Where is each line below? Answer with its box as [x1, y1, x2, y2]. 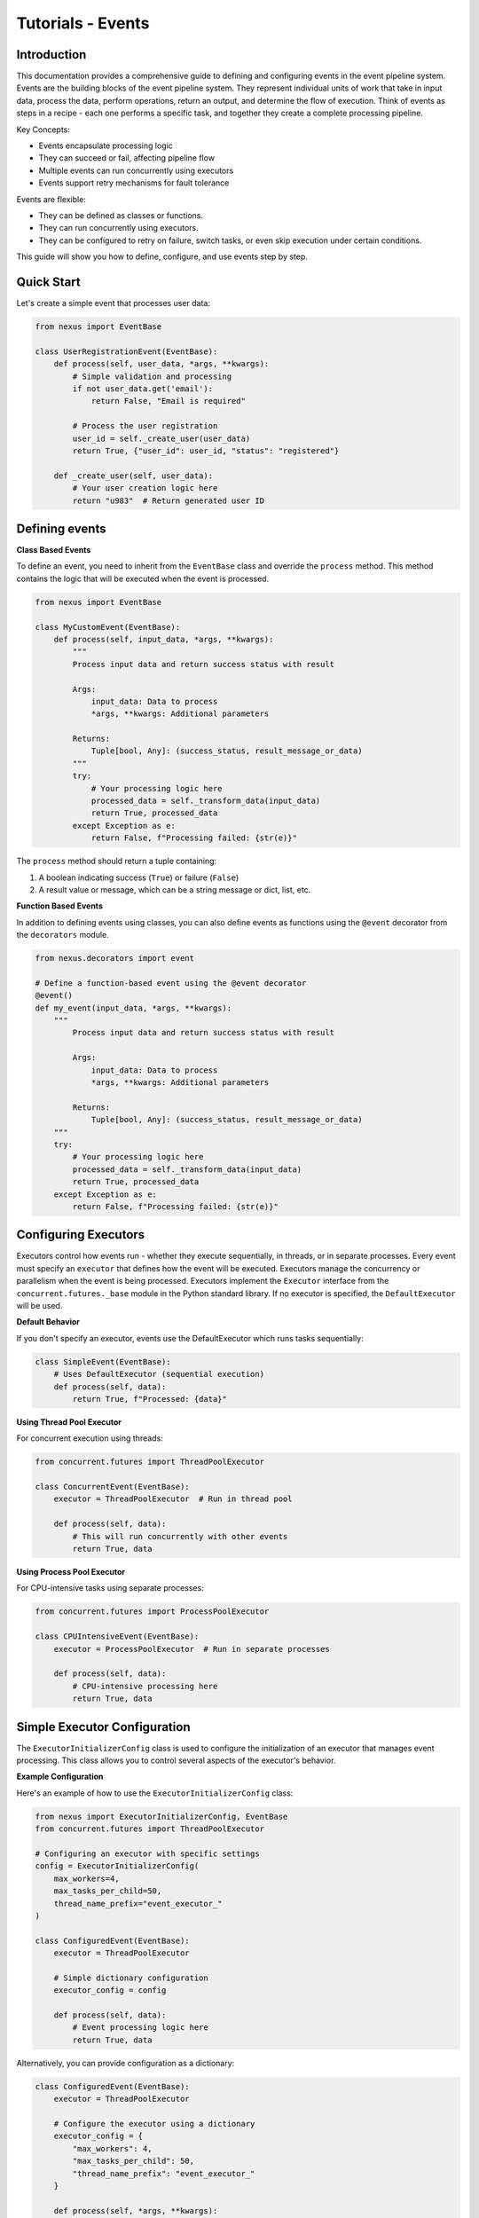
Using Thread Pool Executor [16, 1416, 122, 1428]
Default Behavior [16, 1317, 80, 1327]
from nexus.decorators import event [35, 954, 195, 963]
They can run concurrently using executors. [38, 223, 199, 233]
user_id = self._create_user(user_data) [72, 433, 251, 444]
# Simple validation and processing [72, 371, 232, 381]
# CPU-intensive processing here [72, 1681, 218, 1691]
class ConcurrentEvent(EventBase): [35, 1482, 190, 1492]
